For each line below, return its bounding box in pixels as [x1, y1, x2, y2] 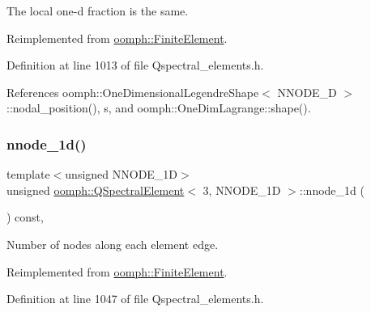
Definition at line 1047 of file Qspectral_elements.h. [6, 290, 264, 307]
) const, [6, 209, 44, 226]
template [6, 166, 50, 183]
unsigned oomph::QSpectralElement [6, 181, 185, 198]
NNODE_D [277, 83, 337, 100]
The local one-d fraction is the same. [6, 2, 189, 19]
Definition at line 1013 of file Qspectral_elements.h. [6, 57, 264, 74]
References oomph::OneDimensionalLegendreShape [6, 83, 259, 100]
